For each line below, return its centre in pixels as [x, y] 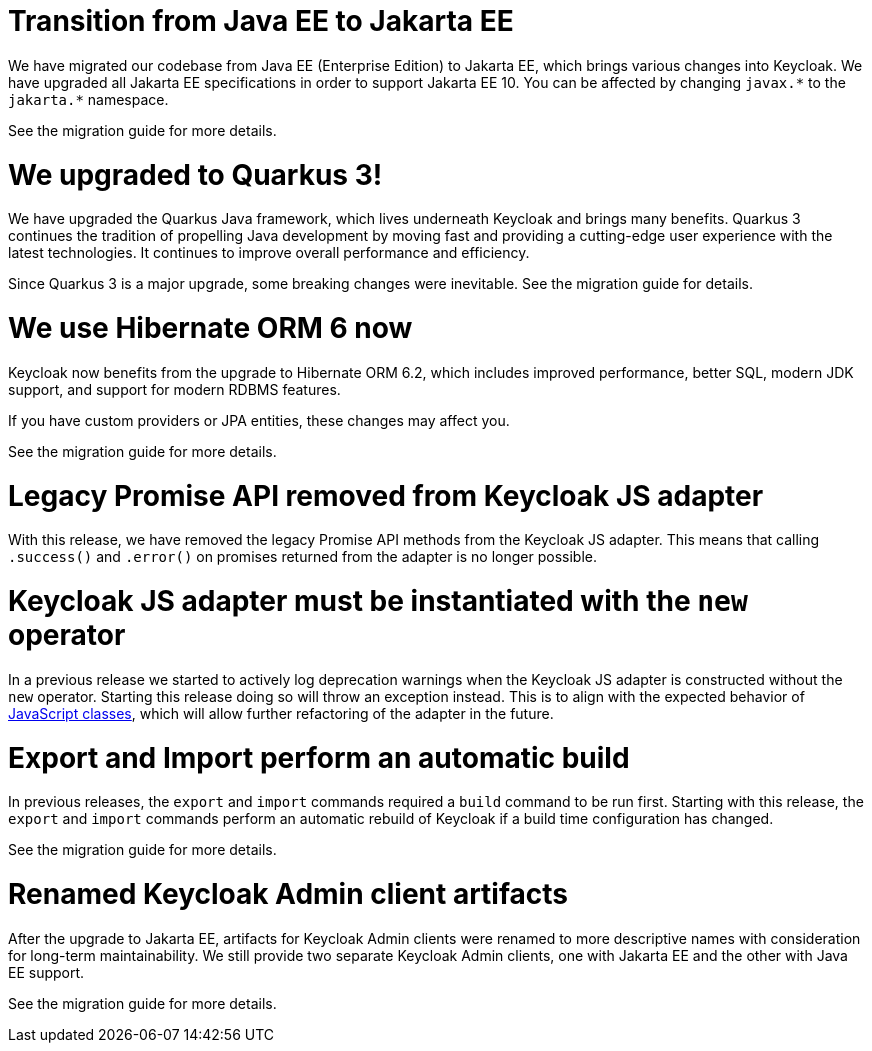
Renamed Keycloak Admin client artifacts [288, 894]
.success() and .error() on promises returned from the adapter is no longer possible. [302, 557]
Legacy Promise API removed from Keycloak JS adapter [386, 495]
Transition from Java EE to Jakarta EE [261, 21]
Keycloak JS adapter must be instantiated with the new [378, 601]
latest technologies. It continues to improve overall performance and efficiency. [269, 253]
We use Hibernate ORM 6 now [210, 328]
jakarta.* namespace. [88, 99]
